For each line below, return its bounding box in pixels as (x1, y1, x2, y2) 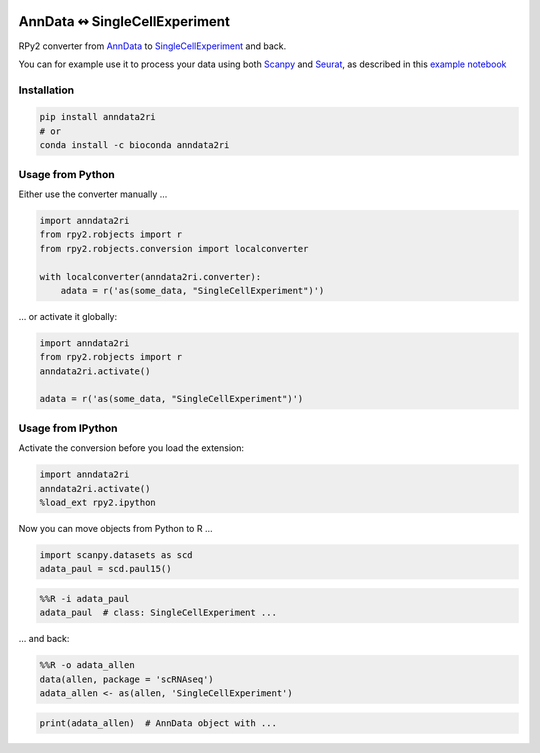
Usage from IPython (18, 421, 118, 435)
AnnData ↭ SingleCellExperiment (18, 13, 230, 30)
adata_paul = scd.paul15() (39, 563, 172, 575)
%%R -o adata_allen (39, 660, 135, 671)
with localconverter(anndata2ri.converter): (39, 271, 262, 282)
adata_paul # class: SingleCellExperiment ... (39, 607, 277, 619)
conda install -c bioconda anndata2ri (39, 140, 230, 151)
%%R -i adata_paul (39, 593, 130, 604)
